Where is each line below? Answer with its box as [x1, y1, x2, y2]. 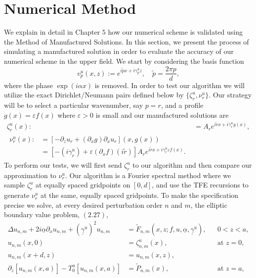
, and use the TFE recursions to [152, 180, 249, 190]
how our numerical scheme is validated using [108, 27, 243, 37]
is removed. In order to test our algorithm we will [94, 80, 245, 90]
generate [4, 190, 30, 200]
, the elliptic [190, 199, 227, 210]
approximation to [4, 170, 56, 180]
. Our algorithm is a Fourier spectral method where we [65, 170, 231, 180]
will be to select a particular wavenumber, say [4, 99, 143, 110]
